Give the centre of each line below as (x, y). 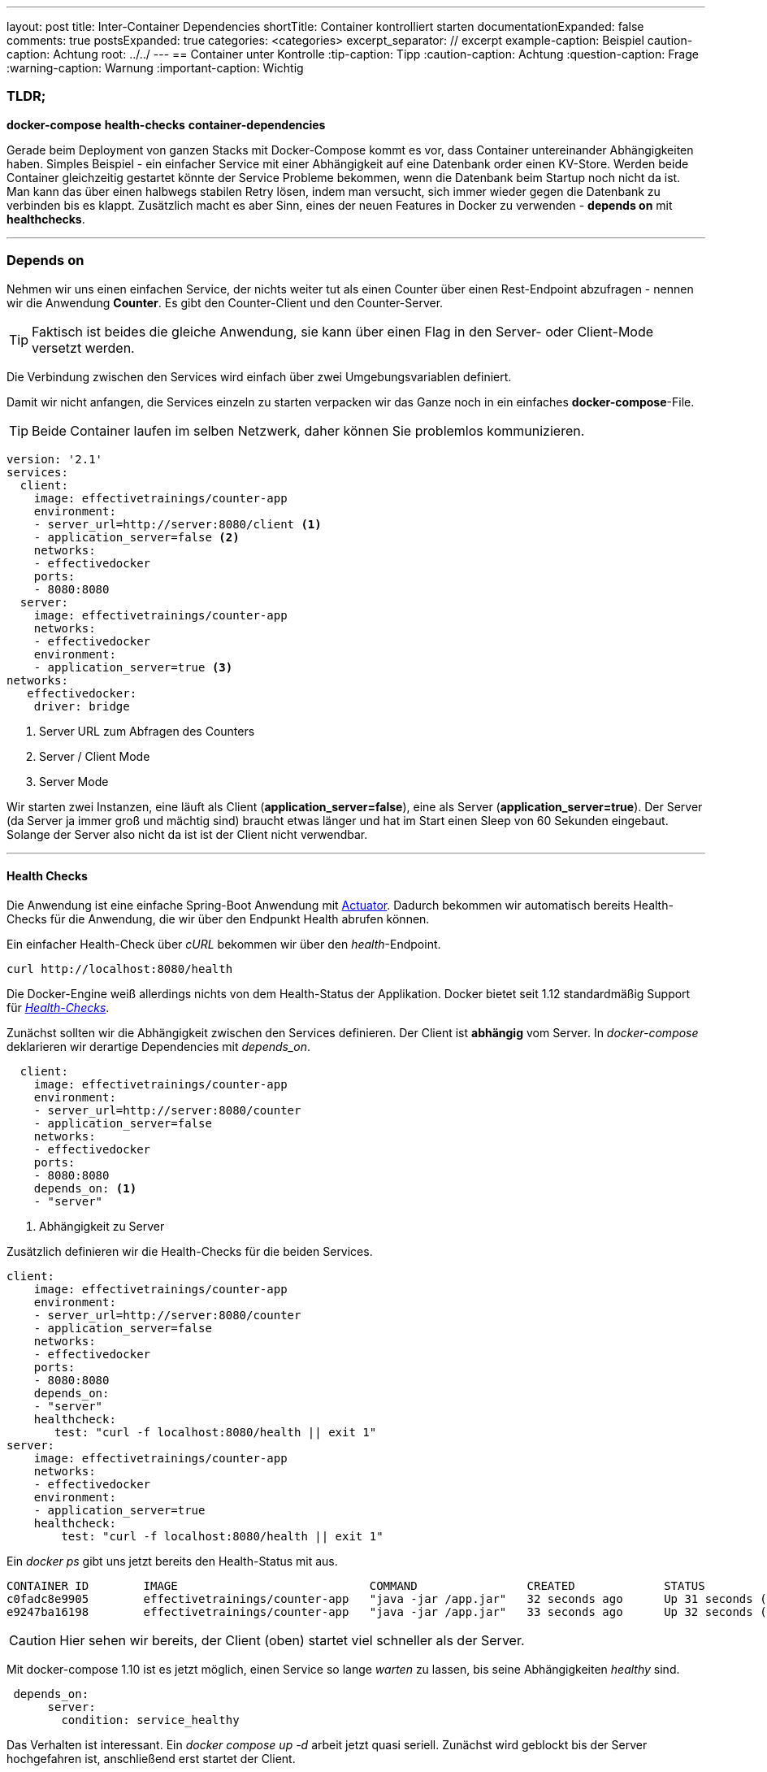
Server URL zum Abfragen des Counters (147, 731)
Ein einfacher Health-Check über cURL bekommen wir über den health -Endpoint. (224, 944)
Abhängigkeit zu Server (102, 1226)
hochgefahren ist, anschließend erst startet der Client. (151, 1758)
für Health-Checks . (58, 1007)
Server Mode (74, 781)
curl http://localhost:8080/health (120, 969)
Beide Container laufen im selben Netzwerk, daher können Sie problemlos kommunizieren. (308, 430)
